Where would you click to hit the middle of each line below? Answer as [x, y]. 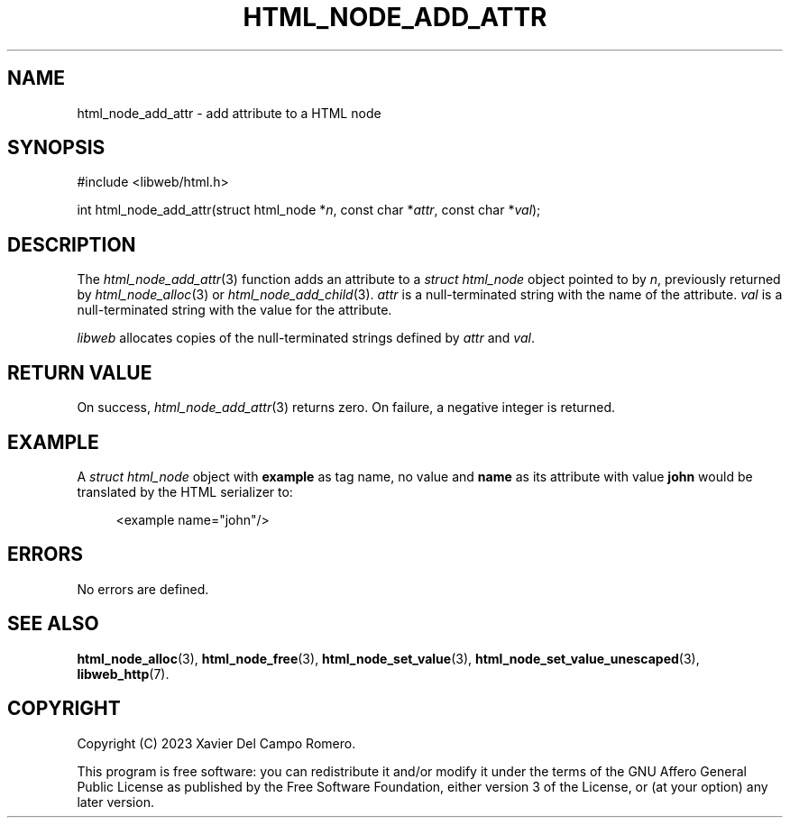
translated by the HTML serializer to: [185, 491]
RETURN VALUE [80, 372]
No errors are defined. [143, 589]
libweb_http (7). [123, 674]
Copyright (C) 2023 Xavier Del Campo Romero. [216, 743]
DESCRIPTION [72, 244]
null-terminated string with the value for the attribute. [234, 310]
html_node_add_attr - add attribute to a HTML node [229, 113]
